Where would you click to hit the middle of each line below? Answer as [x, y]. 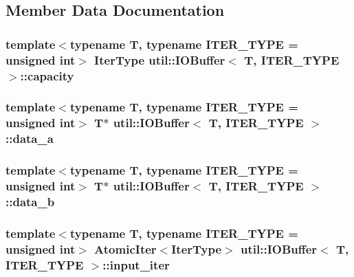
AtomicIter [125, 248]
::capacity [47, 75]
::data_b [30, 201]
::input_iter [136, 264]
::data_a [30, 138]
